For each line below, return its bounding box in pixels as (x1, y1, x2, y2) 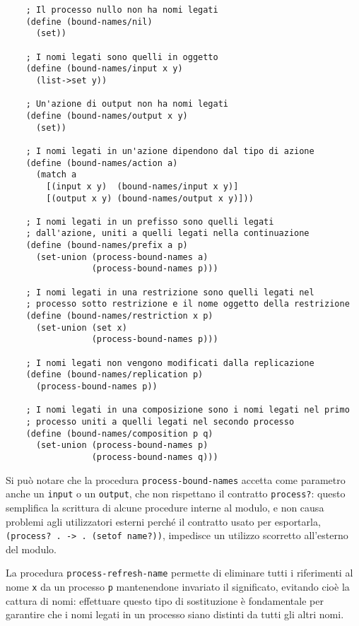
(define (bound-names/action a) (25, 158, 178, 168)
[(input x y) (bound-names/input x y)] (46, 181, 239, 191)
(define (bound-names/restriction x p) (25, 311, 213, 321)
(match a (35, 170, 77, 180)
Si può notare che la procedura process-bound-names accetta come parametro (6, 472, 346, 487)
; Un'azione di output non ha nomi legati (25, 99, 228, 110)
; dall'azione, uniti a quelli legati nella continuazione (25, 228, 310, 239)
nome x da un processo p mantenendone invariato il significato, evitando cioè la (6, 579, 350, 593)
